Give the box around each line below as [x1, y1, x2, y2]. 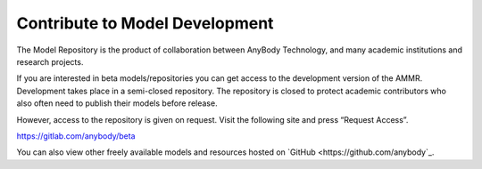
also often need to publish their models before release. [16, 98, 218, 109]
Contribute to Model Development [16, 13, 274, 33]
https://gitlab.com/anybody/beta [16, 130, 136, 141]
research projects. [16, 56, 84, 67]
